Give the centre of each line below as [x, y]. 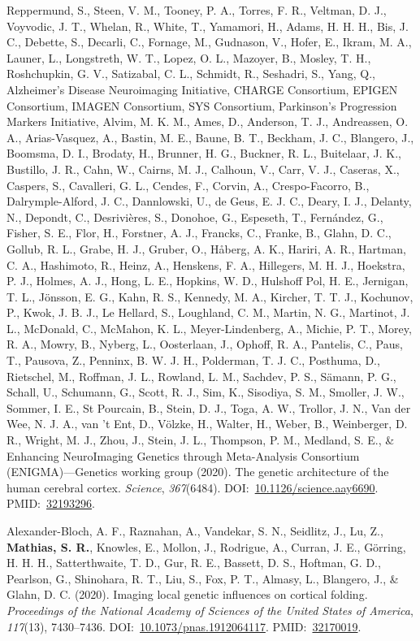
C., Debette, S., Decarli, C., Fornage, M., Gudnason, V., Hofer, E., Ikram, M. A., [209, 42]
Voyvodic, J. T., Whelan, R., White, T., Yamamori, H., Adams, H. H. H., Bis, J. [208, 26]
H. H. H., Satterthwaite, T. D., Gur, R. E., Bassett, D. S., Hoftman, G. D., [194, 563]
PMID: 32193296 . [51, 503]
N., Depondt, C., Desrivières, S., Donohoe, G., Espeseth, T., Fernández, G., [195, 217]
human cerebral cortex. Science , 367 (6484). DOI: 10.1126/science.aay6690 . [193, 487]
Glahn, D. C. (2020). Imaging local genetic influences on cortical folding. [187, 594]
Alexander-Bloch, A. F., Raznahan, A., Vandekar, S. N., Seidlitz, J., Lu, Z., [195, 531]
